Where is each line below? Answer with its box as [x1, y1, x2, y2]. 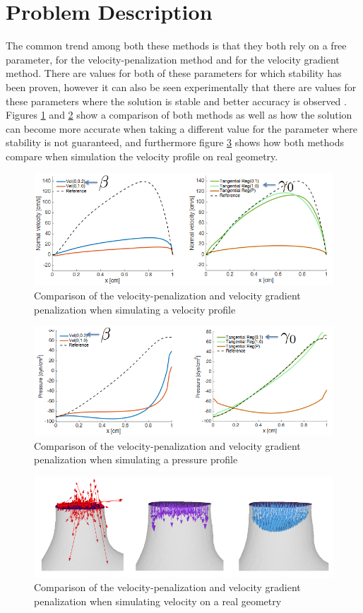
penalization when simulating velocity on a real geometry [34, 594, 282, 609]
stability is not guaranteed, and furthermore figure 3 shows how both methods [6, 135, 344, 150]
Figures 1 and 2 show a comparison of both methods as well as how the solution [6, 107, 352, 122]
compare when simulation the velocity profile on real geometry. [6, 148, 278, 163]
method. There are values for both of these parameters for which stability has [6, 66, 342, 81]
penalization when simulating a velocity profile [34, 302, 236, 316]
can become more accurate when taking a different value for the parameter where [6, 121, 357, 136]
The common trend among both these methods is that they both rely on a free [6, 38, 347, 53]
